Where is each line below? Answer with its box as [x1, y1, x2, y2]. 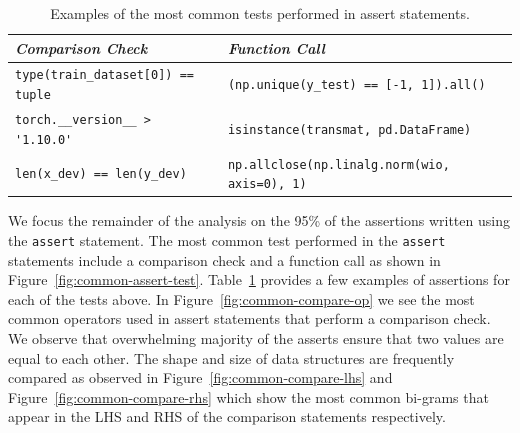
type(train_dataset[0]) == [15, 68, 194, 83]
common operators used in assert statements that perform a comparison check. [8, 308, 491, 329]
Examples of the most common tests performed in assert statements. [50, 3, 470, 23]
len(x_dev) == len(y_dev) [15, 167, 187, 182]
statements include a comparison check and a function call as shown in [8, 249, 441, 270]
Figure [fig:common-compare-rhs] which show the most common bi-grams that [8, 386, 489, 407]
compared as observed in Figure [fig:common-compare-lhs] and [8, 367, 393, 388]
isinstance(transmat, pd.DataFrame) [227, 122, 472, 137]
